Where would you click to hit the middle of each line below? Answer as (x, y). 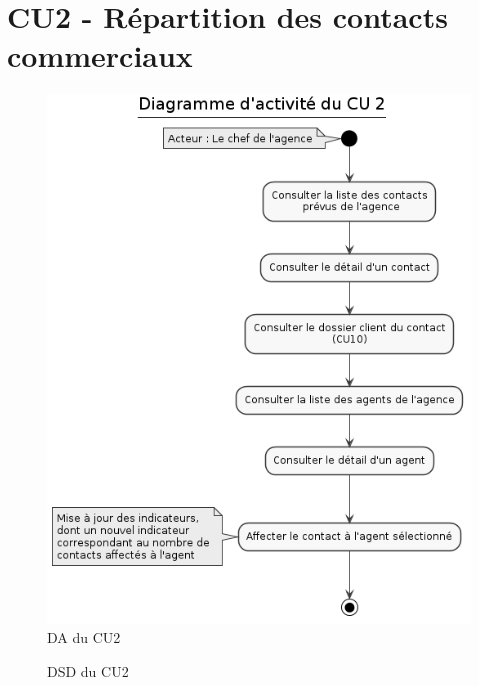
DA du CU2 (84, 637)
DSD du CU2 (88, 670)
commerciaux (100, 55)
